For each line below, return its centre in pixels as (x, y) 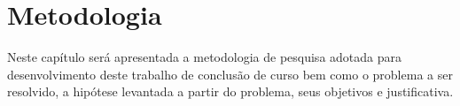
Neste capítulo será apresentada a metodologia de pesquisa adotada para (204, 57)
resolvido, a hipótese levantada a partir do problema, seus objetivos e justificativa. (230, 91)
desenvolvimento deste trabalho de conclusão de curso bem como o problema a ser (230, 74)
